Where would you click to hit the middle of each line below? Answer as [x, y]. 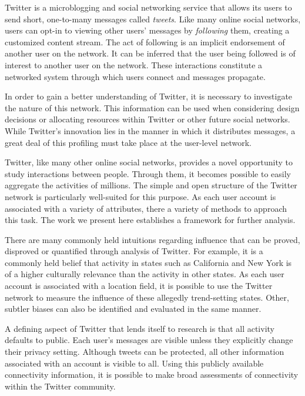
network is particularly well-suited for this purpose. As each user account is [140, 196]
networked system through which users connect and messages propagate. [135, 76]
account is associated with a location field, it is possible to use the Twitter [139, 286]
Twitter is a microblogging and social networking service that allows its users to [148, 7]
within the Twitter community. [60, 386]
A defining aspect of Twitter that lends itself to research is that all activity [140, 328]
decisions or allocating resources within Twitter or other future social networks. [148, 119]
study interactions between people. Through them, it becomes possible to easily [148, 173]
